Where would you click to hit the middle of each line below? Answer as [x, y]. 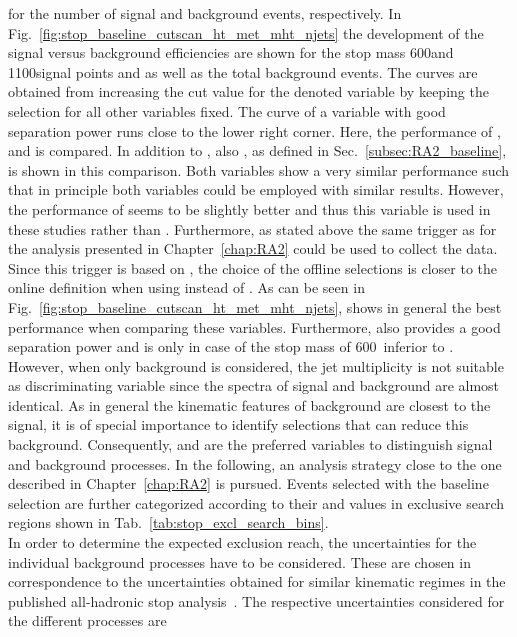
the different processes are [87, 620]
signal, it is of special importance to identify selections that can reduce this [238, 424]
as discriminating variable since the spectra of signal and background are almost [254, 385]
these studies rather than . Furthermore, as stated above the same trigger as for [252, 228]
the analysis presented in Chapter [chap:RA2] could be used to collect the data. [253, 248]
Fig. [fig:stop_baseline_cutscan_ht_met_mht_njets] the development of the [246, 32]
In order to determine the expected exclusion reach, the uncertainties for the [242, 542]
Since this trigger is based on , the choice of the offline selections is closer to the [253, 267]
